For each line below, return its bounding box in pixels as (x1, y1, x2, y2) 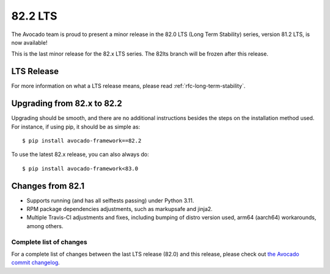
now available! (11, 39, 48, 46)
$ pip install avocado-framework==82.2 (22, 137, 142, 144)
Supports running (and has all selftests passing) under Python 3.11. (26, 196, 194, 204)
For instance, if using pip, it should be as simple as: (11, 123, 141, 130)
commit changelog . (11, 259, 61, 266)
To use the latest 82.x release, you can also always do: (11, 150, 149, 158)
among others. (26, 222, 64, 229)
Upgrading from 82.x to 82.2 (11, 98, 122, 109)
